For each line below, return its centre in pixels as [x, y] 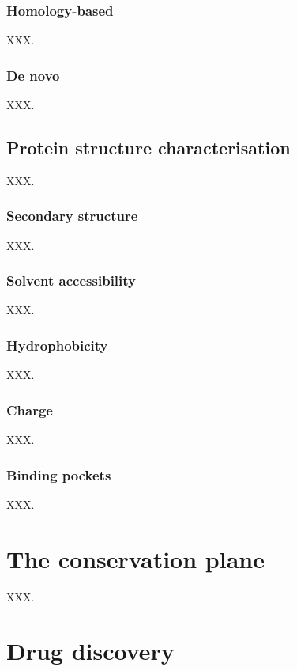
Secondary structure [72, 216]
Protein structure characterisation [148, 148]
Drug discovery [90, 651]
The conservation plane [135, 558]
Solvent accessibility [71, 281]
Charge [30, 409]
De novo [33, 75]
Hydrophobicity [57, 345]
